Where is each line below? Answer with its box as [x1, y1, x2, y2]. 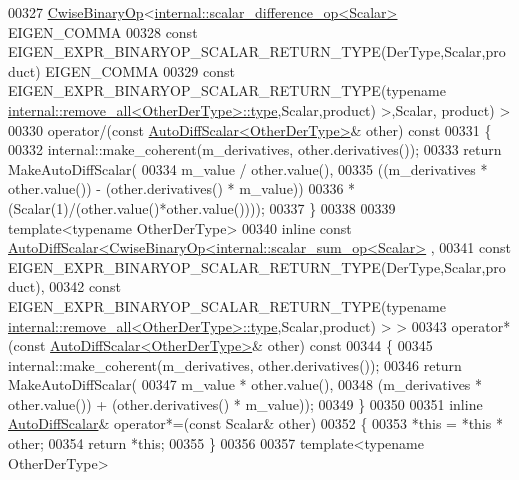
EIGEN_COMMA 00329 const [45, 60, 235, 81]
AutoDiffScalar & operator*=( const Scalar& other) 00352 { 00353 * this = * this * [8, 413, 503, 434]
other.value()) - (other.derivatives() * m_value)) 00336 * [8, 178, 356, 199]
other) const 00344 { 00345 [267, 335, 433, 356]
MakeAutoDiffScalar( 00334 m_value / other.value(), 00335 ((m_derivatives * [8, 158, 488, 179]
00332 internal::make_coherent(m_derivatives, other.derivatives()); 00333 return [8, 139, 502, 160]
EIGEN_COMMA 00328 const [8, 21, 198, 42]
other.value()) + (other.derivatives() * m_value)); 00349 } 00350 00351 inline [8, 393, 483, 414]
